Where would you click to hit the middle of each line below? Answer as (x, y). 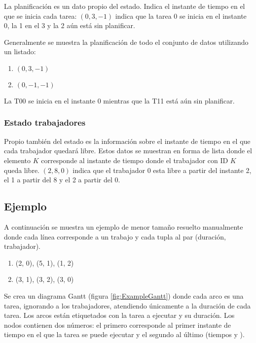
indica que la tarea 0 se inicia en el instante (181, 16)
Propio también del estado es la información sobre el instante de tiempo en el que (127, 141)
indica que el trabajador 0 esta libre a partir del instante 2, (162, 170)
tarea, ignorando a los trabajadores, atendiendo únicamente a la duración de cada (128, 305)
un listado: (20, 51)
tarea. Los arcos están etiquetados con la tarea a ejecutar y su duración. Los (119, 315)
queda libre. (22, 170)
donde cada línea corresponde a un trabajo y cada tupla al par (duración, (115, 236)
